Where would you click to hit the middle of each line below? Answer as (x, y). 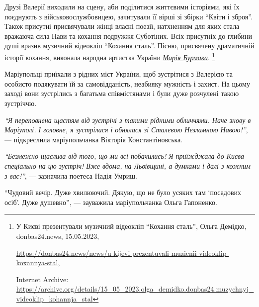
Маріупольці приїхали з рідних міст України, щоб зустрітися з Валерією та (119, 74)
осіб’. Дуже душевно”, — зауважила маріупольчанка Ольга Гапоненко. (111, 202)
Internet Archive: (42, 279)
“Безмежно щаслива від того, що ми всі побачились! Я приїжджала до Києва (125, 156)
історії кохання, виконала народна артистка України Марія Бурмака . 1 (110, 56)
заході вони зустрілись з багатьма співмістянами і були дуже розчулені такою (122, 93)
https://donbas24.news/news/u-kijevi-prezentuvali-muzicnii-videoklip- (123, 253)
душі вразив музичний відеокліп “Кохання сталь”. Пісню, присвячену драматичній (129, 46)
